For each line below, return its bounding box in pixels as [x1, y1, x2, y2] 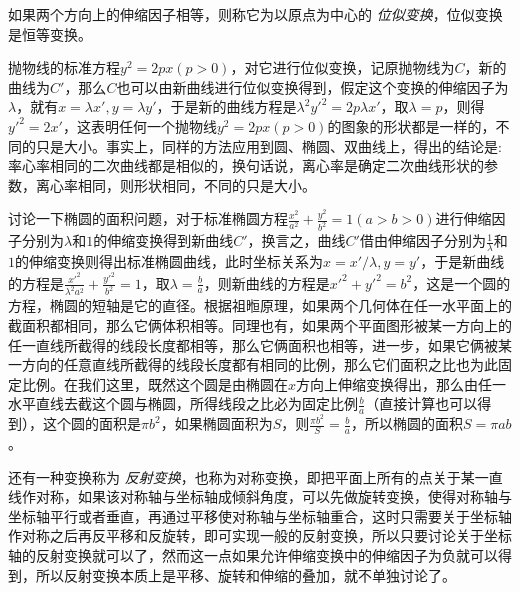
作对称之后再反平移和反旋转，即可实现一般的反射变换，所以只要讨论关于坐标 [8, 525, 512, 546]
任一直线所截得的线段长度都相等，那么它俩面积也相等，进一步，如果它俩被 [8, 334, 498, 355]
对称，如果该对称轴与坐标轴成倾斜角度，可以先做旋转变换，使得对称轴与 [35, 486, 512, 507]
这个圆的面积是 [42, 413, 141, 434]
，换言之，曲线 [247, 230, 346, 251]
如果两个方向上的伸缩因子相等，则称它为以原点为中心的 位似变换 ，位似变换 [8, 4, 503, 24]
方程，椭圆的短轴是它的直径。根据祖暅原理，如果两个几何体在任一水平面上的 [8, 295, 512, 316]
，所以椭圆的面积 [350, 413, 463, 434]
